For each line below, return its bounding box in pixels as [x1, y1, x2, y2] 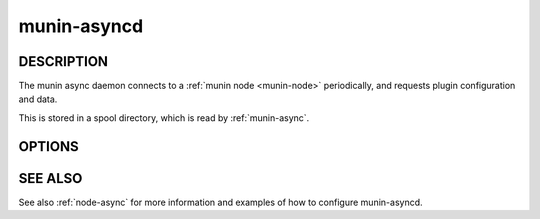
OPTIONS [18, 138, 79, 155]
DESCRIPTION [18, 53, 109, 70]
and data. [18, 93, 58, 105]
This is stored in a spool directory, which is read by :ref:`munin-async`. [18, 111, 310, 124]
